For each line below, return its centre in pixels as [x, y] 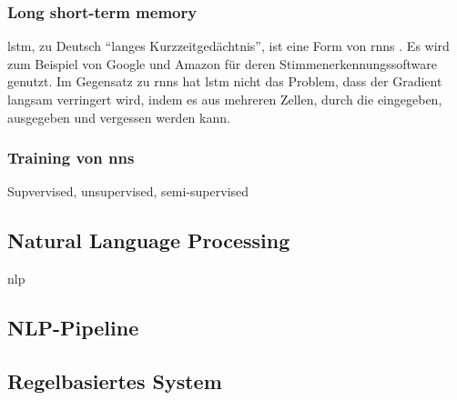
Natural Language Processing [149, 240]
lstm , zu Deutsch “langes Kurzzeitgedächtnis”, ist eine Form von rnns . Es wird [228, 46]
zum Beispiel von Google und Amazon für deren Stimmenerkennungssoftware [223, 63]
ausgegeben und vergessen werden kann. [119, 117]
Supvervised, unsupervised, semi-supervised [128, 191]
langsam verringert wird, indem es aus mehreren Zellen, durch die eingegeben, [225, 99]
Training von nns [71, 158]
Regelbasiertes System [115, 380]
